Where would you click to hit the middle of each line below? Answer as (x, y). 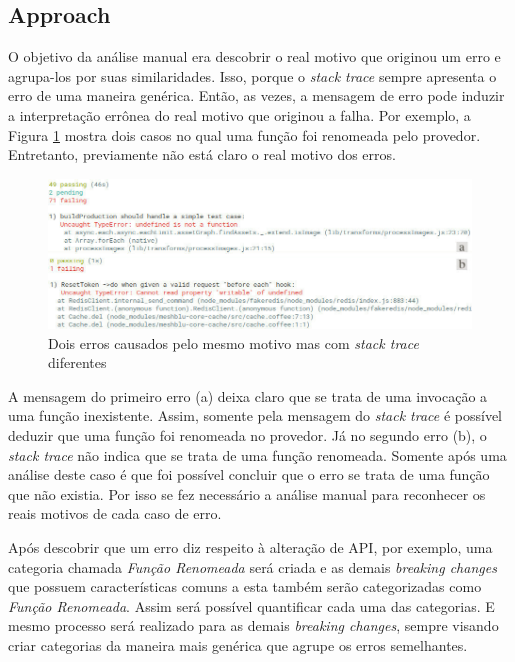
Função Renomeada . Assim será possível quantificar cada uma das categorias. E (251, 605)
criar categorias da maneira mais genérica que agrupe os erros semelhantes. (238, 644)
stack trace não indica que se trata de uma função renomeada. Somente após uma (257, 454)
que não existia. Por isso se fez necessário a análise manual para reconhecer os (247, 493)
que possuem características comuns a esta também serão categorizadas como (245, 586)
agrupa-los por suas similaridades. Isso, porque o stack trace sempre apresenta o (252, 75)
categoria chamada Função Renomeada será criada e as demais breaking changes (252, 566)
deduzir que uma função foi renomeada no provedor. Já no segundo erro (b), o (247, 435)
